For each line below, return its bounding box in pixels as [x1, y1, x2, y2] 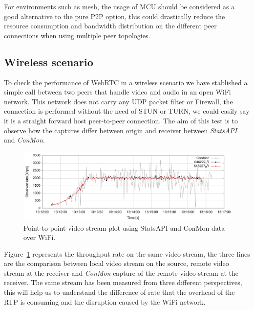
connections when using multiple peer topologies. [4, 30, 150, 40]
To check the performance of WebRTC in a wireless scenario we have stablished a [4, 77, 248, 87]
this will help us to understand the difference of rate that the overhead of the [4, 287, 235, 297]
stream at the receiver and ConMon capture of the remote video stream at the [4, 267, 238, 278]
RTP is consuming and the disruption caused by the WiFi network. [4, 296, 206, 307]
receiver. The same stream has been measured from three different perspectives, [4, 277, 242, 287]
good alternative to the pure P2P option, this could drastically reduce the [4, 11, 225, 21]
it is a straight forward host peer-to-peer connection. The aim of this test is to [4, 115, 238, 125]
